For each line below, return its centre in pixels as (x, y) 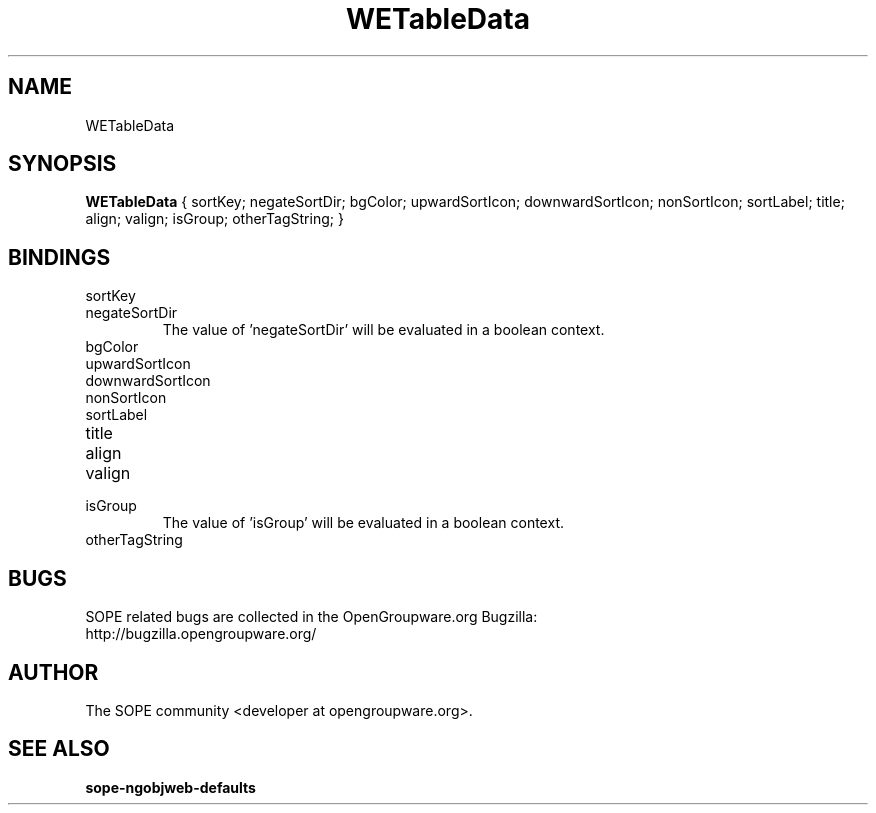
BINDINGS (59, 257)
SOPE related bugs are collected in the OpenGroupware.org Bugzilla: (311, 617)
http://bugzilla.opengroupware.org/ (201, 634)
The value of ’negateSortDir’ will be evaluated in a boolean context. (383, 330)
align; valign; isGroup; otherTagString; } (214, 219)
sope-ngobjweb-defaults (170, 787)
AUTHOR (53, 672)
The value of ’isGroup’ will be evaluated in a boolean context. (363, 523)
